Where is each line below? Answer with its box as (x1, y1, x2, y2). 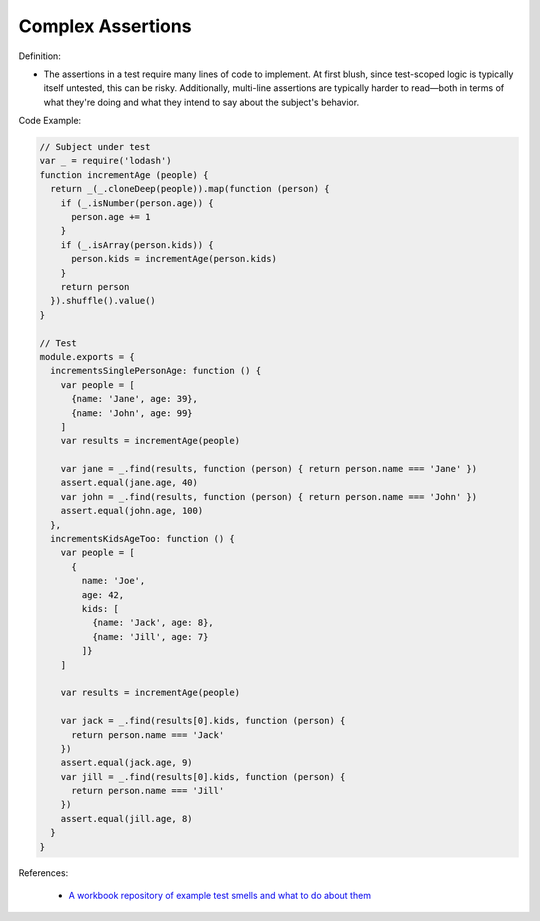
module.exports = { (39, 351, 135, 362)
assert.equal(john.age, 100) (60, 505, 204, 517)
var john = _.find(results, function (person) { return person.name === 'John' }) (60, 491, 478, 502)
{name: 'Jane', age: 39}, (71, 393, 199, 405)
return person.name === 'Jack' (71, 729, 225, 740)
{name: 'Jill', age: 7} (91, 631, 209, 642)
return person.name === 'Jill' (71, 785, 225, 797)
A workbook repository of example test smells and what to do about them (68, 890, 372, 901)
